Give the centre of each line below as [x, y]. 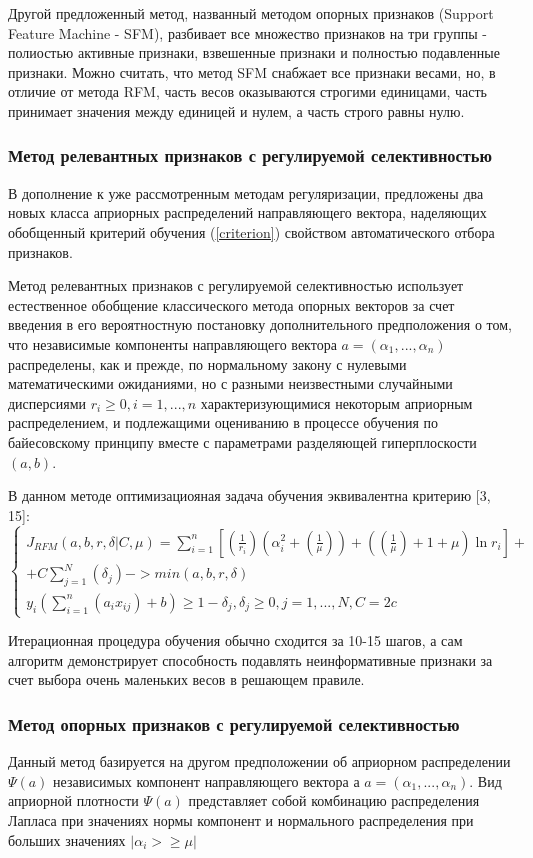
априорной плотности [73, 800]
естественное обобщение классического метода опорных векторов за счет [231, 304]
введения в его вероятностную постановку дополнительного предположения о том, [260, 324]
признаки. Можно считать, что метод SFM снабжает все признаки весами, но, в [252, 71]
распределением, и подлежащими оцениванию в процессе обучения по [223, 422]
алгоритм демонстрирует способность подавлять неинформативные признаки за [250, 659]
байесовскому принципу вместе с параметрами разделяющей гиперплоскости [242, 441]
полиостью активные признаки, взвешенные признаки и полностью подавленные [254, 52]
